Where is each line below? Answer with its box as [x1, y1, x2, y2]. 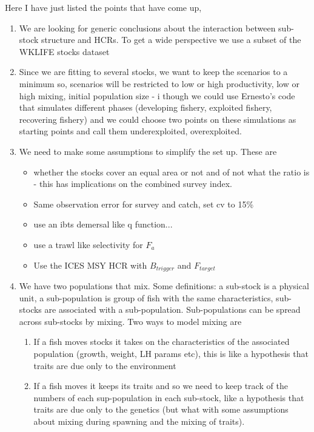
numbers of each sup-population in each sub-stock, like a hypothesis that [33, 391, 304, 404]
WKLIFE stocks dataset [19, 45, 110, 57]
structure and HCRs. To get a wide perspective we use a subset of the [41, 33, 301, 46]
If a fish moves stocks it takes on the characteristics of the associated [33, 335, 290, 348]
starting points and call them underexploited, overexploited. [19, 125, 242, 137]
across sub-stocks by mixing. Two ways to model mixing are [19, 315, 242, 327]
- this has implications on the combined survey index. [33, 177, 232, 190]
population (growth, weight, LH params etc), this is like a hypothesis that [33, 347, 309, 359]
